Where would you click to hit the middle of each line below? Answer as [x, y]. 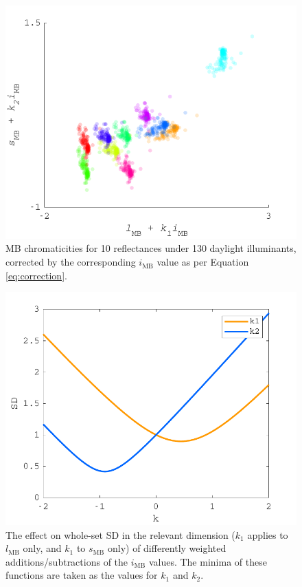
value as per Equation [203, 262]
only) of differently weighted [167, 548]
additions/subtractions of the [67, 561]
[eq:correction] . [36, 275]
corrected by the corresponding [71, 262]
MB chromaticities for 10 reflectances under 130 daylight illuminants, [151, 248]
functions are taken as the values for [82, 575]
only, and [42, 548]
